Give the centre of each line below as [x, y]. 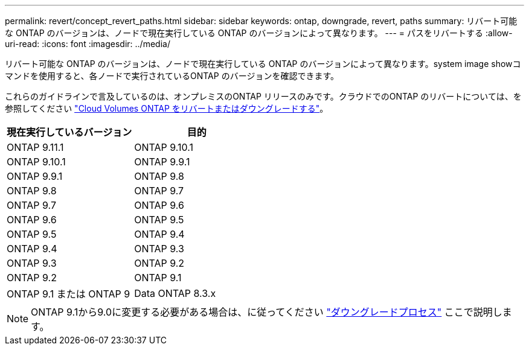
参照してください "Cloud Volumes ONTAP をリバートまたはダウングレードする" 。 [167, 108]
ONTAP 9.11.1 [35, 147]
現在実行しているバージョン [69, 132]
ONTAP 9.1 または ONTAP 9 [69, 294]
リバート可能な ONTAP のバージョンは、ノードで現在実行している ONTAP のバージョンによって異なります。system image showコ [263, 64]
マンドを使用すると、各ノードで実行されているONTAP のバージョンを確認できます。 [172, 76]
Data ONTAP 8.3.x [175, 293]
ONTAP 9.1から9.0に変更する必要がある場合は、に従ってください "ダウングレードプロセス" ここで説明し [267, 312]
